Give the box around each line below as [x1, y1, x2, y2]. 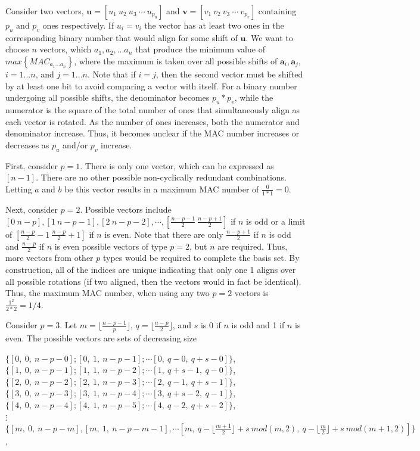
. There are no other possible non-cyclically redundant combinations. [36, 171, 287, 183]
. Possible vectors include [80, 203, 172, 216]
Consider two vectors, [5, 5, 84, 17]
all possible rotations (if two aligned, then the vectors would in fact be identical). [5, 275, 301, 287]
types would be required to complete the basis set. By [102, 251, 300, 264]
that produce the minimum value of [135, 43, 265, 55]
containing [258, 5, 297, 17]
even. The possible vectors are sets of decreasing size [5, 332, 197, 344]
